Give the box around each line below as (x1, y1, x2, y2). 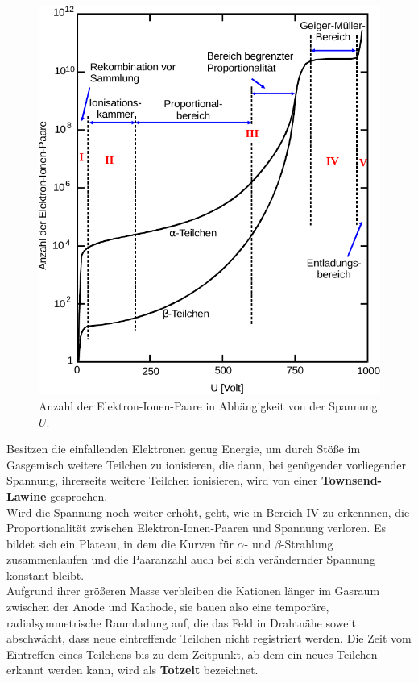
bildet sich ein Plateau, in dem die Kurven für (6, 535, 234, 552)
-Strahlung (280, 535, 333, 552)
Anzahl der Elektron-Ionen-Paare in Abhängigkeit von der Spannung (39, 397, 378, 414)
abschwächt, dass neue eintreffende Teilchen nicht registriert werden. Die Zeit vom (6, 630, 412, 647)
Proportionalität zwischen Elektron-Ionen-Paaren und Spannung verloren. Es (6, 519, 387, 536)
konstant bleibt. (6, 566, 85, 583)
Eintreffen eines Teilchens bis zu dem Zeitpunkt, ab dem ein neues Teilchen (6, 645, 378, 662)
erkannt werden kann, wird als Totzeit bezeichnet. (6, 661, 259, 678)
